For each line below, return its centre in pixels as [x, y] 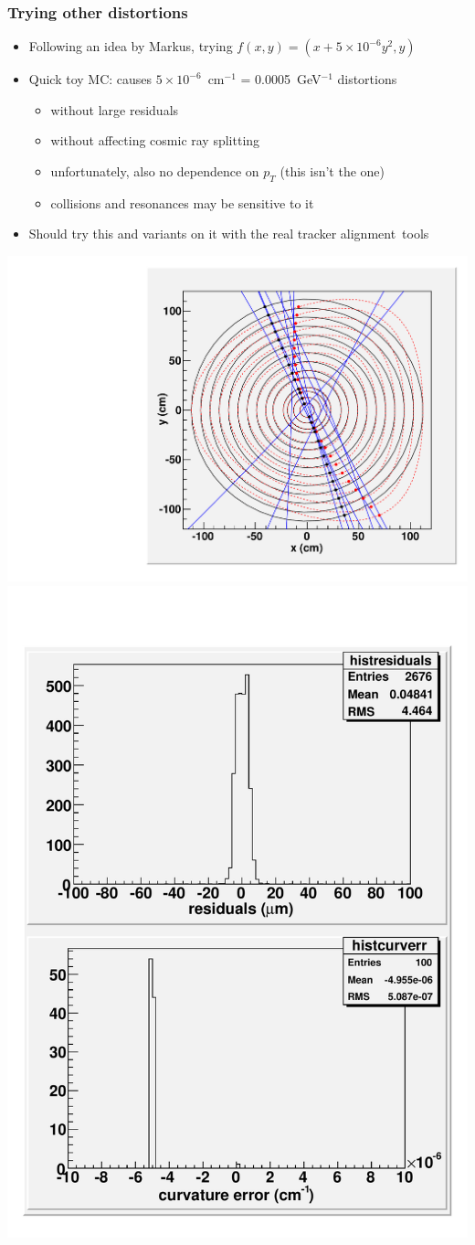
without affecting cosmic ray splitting [155, 140]
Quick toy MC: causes [90, 79]
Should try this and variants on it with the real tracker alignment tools [229, 234]
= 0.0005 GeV [281, 79]
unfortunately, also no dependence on [155, 171]
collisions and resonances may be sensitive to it [182, 202]
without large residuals [115, 109]
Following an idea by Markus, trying [131, 46]
